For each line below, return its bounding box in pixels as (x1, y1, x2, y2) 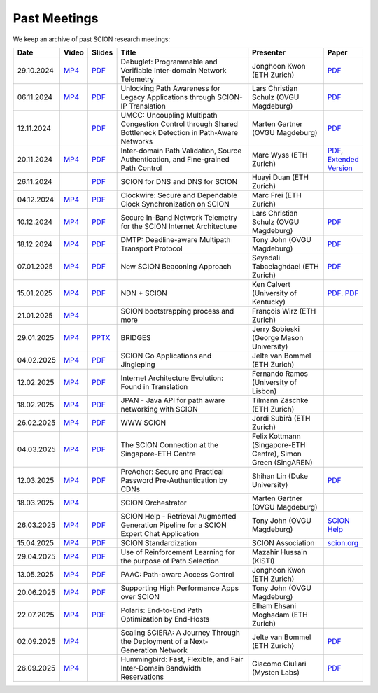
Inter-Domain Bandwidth (120, 663, 202, 673)
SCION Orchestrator (120, 498, 187, 507)
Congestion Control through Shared (120, 119, 238, 129)
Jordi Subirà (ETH (252, 413, 311, 423)
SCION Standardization (120, 538, 197, 547)
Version (327, 163, 353, 173)
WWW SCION (120, 417, 167, 427)
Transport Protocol (120, 244, 183, 253)
